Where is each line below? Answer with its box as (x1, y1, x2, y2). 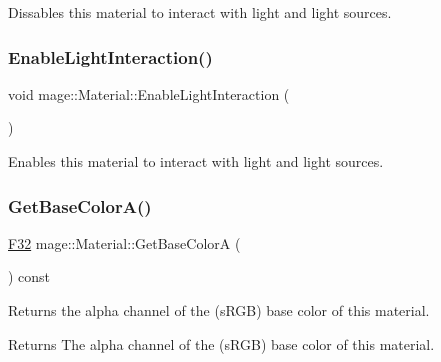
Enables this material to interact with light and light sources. (8, 151, 384, 171)
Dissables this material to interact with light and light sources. (8, 2, 392, 22)
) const (8, 266, 51, 287)
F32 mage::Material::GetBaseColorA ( (8, 232, 241, 253)
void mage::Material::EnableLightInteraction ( (8, 83, 290, 104)
